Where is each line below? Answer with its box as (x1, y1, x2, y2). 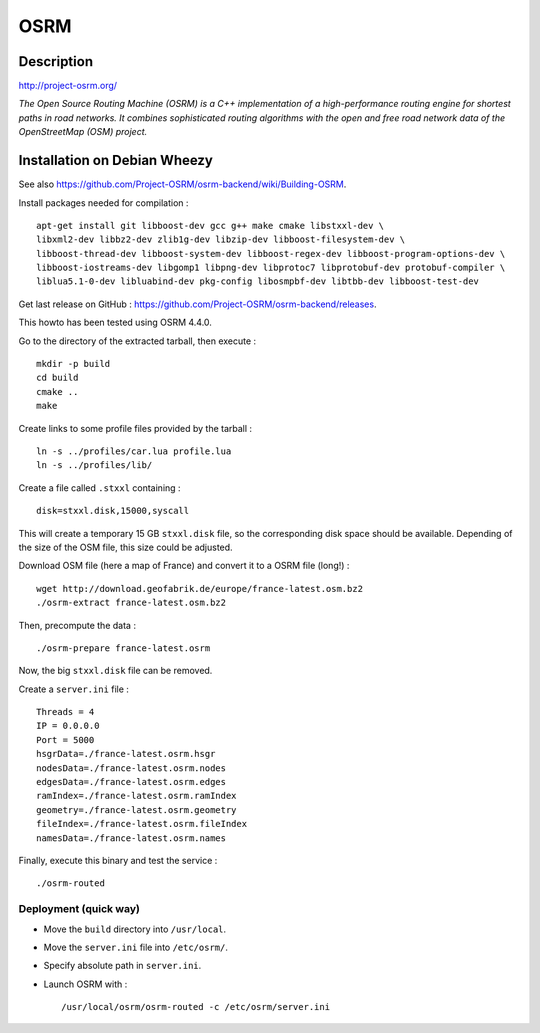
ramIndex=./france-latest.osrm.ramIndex (36, 790, 237, 802)
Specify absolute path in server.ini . (43, 960, 202, 972)
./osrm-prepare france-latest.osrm (36, 642, 211, 654)
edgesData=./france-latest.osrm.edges (36, 776, 227, 788)
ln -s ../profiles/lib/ (36, 460, 153, 471)
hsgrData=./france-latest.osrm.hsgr (36, 748, 216, 760)
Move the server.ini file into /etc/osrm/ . (43, 941, 229, 953)
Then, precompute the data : (18, 619, 137, 631)
